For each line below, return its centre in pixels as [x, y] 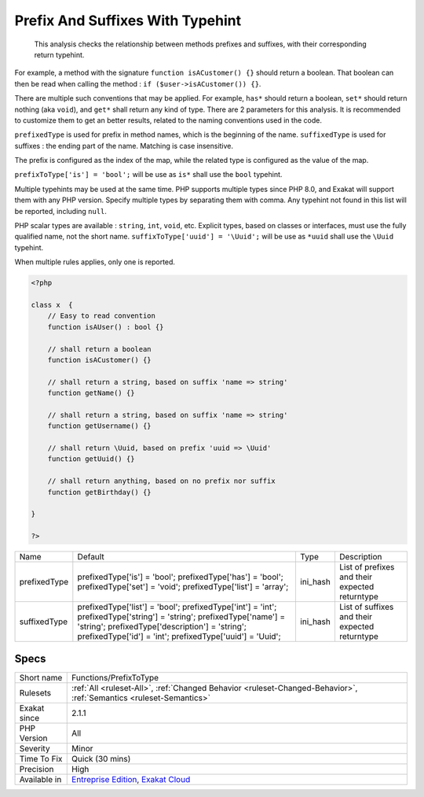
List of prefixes [367, 567]
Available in [40, 779]
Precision [37, 769]
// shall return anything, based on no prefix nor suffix [161, 481]
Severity [35, 748]
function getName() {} [91, 393]
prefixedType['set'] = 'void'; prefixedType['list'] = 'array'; [183, 587]
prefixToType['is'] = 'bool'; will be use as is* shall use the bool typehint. [148, 175]
